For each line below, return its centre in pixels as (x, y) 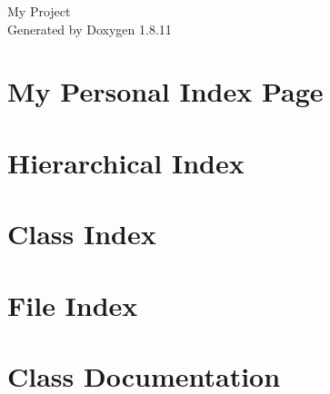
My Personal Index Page (165, 91)
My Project (39, 11)
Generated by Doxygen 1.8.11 (90, 29)
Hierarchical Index (126, 162)
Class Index (82, 234)
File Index (73, 305)
